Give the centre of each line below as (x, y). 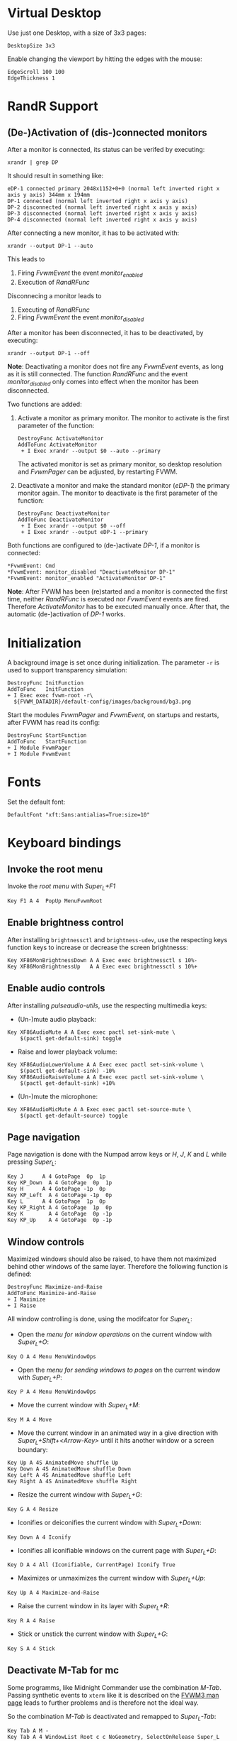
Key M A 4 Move (30, 1420)
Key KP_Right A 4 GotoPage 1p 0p (60, 1208)
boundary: (33, 1450)
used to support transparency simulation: (67, 670)
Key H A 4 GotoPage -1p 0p (57, 1189)
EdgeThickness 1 (31, 78)
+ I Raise (22, 1306)
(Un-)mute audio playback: (57, 1019)
